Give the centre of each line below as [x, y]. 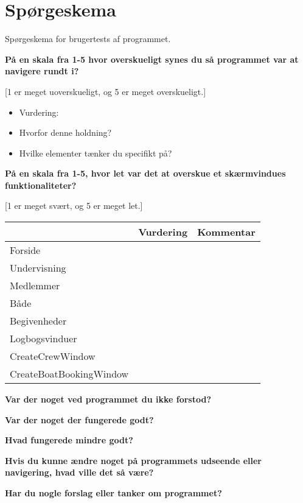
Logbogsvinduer [44, 339]
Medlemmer [35, 286]
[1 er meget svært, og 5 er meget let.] [74, 206]
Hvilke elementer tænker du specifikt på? [96, 153]
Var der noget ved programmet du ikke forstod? [108, 399]
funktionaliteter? [41, 185]
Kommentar [226, 232]
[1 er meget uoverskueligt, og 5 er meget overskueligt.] [106, 91]
